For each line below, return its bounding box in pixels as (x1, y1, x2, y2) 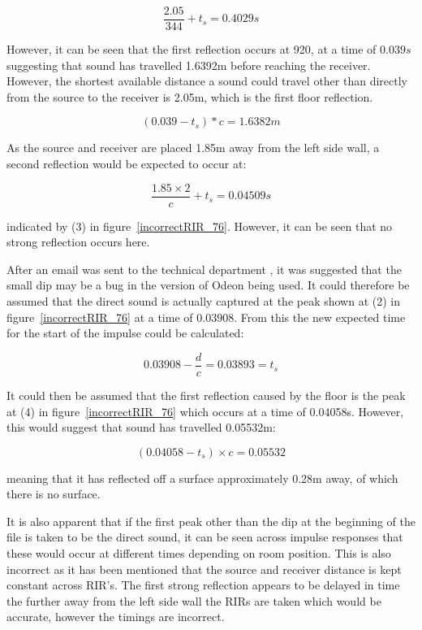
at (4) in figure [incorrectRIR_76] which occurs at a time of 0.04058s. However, (6, 402, 404, 419)
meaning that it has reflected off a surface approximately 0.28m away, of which (6, 469, 398, 486)
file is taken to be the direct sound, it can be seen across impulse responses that (6, 528, 403, 545)
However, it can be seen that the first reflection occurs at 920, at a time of (6, 41, 377, 58)
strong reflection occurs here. (6, 233, 150, 250)
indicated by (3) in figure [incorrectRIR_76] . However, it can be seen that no (6, 217, 393, 234)
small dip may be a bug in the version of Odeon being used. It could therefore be (6, 276, 410, 293)
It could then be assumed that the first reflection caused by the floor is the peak (6, 386, 406, 403)
